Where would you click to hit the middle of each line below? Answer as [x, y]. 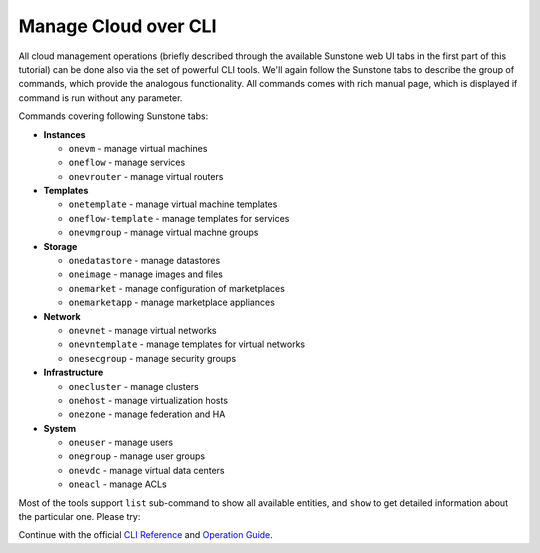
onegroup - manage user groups [136, 456]
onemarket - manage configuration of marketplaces [176, 288]
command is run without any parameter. [100, 97]
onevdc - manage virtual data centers [146, 470]
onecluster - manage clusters [133, 386]
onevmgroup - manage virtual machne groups [163, 232]
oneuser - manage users [121, 442]
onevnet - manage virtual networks [142, 330]
